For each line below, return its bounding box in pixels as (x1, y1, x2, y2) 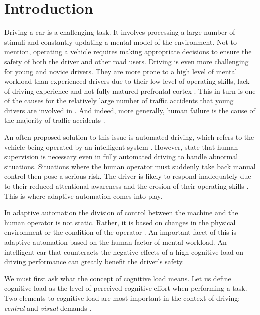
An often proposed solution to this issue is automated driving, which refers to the (4, 132, 254, 142)
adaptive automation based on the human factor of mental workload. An (4, 237, 227, 247)
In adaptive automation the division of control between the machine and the (4, 207, 238, 218)
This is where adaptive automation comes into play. (4, 190, 163, 201)
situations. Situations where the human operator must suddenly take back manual (4, 161, 256, 171)
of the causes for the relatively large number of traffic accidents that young (4, 95, 234, 106)
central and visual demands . (4, 302, 92, 313)
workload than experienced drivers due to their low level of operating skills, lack (4, 76, 250, 86)
